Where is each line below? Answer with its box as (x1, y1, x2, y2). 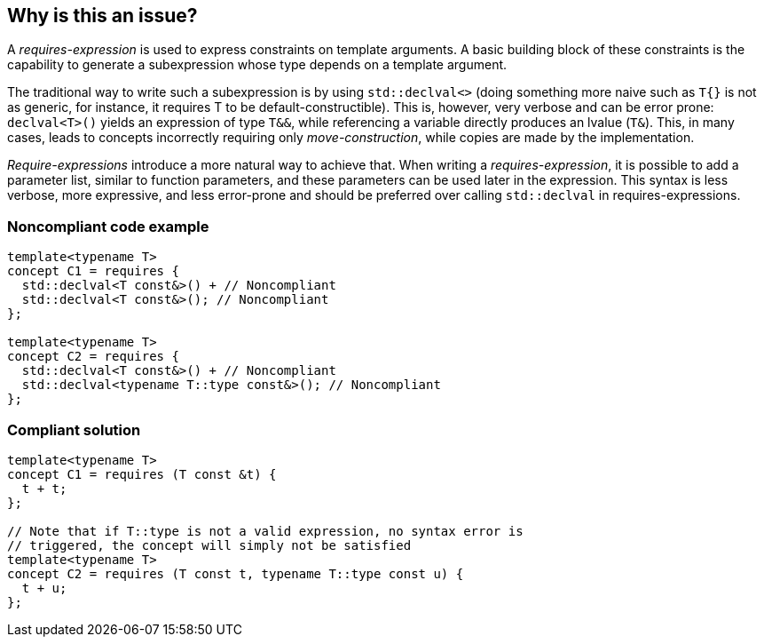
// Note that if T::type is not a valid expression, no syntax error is (7, 523, 524, 538)
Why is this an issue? (7, 4, 198, 27)
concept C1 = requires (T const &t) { (7, 466, 277, 481)
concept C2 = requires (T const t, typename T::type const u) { (7, 566, 464, 581)
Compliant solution (7, 420, 141, 439)
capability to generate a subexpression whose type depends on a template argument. (7, 57, 508, 73)
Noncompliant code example (7, 217, 209, 235)
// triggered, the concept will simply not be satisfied (7, 537, 412, 553)
